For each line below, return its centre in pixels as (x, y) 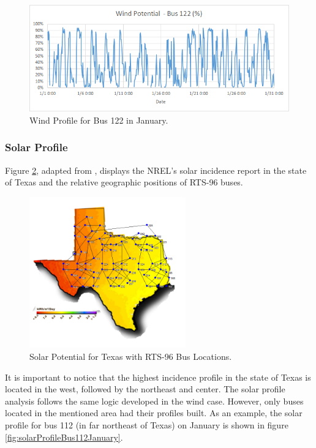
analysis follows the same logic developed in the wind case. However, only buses (154, 401)
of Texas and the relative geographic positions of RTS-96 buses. (124, 182)
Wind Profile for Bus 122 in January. (99, 120)
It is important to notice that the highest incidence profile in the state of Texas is (158, 377)
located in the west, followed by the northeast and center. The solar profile (145, 389)
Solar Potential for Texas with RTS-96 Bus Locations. (131, 356)
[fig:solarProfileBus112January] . (64, 437)
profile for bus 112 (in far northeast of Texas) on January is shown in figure (147, 424)
